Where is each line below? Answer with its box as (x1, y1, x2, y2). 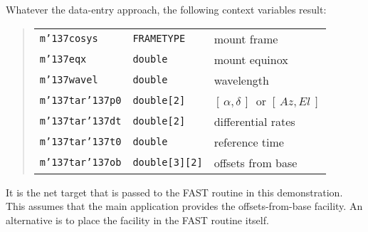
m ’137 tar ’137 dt (39, 115, 122, 127)
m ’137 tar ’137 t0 (39, 136, 122, 148)
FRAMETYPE (132, 33, 186, 45)
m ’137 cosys (39, 33, 98, 45)
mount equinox (214, 51, 288, 68)
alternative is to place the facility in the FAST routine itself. (6, 212, 269, 227)
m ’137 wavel (39, 74, 98, 86)
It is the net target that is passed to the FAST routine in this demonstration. (6, 184, 343, 199)
